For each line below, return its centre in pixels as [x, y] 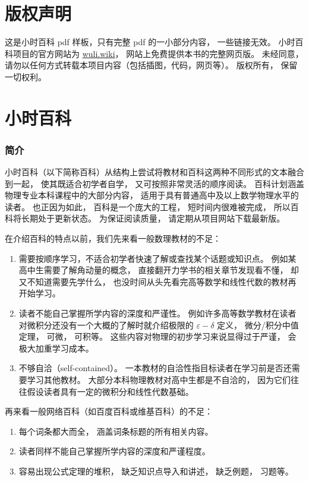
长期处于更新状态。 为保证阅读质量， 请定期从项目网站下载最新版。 [153, 218]
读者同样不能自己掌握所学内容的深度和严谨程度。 [114, 451]
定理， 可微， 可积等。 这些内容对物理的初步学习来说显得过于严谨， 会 [157, 336]
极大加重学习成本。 [56, 348]
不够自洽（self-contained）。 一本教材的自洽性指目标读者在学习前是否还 [155, 368]
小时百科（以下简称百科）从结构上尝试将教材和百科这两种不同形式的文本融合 [154, 172]
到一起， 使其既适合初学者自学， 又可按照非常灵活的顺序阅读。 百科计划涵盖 [154, 183]
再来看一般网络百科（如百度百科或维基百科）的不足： [109, 411]
